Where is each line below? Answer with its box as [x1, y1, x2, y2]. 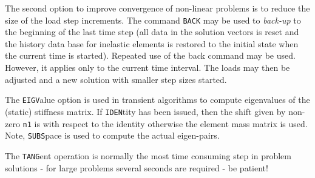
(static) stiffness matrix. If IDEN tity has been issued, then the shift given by [5, 105, 286, 117]
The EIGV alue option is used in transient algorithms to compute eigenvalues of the [5, 93, 310, 106]
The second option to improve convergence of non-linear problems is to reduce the [5, 2, 310, 14]
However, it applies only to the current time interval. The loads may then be [5, 61, 290, 74]
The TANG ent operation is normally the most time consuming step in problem [5, 149, 292, 162]
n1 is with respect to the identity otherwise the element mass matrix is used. [22, 117, 308, 130]
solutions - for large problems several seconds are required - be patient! [5, 161, 268, 174]
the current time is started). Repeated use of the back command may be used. [5, 49, 296, 62]
